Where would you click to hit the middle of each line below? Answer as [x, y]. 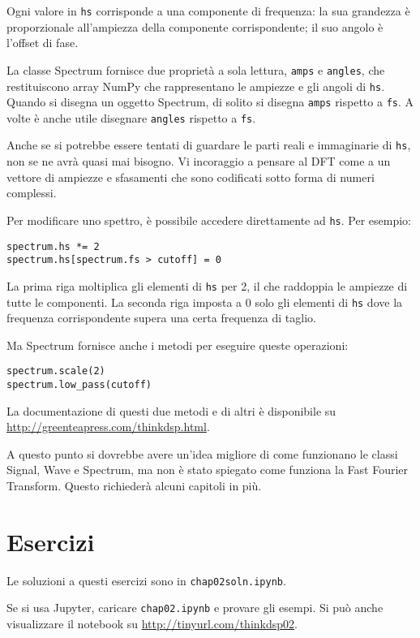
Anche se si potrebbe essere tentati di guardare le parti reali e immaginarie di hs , [209, 145]
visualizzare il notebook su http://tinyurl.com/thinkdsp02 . [152, 624]
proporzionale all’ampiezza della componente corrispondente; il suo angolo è [195, 26]
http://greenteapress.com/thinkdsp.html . [108, 427]
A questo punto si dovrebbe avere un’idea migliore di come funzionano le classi [202, 453]
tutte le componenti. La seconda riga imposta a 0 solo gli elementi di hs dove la [205, 302]
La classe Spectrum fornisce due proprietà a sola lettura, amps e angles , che [196, 69]
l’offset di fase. [43, 43]
